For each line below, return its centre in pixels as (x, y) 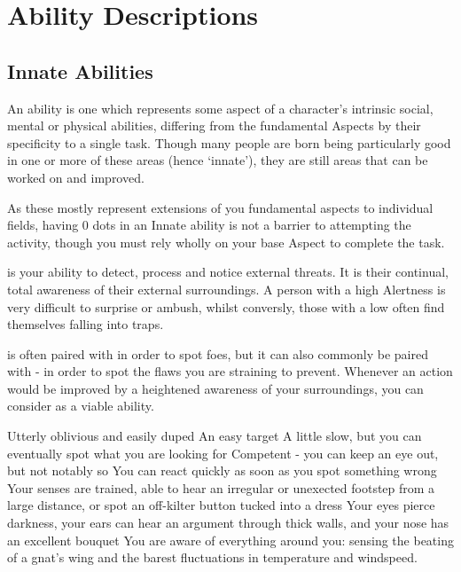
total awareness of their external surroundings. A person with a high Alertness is (227, 289)
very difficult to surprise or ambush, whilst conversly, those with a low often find (226, 306)
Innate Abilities (80, 71)
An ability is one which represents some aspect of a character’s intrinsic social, (220, 108)
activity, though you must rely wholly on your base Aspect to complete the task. (226, 242)
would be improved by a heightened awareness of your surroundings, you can (215, 388)
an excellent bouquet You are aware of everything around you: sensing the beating (230, 540)
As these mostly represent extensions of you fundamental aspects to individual (220, 207)
